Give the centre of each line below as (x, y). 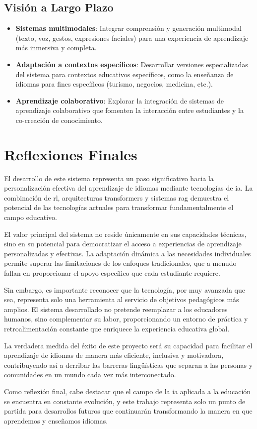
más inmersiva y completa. (56, 48)
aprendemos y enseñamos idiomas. (56, 420)
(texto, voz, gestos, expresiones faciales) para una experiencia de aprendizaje (132, 38)
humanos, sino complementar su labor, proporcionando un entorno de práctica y (126, 319)
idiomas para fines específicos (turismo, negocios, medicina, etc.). (114, 84)
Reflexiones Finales (71, 154)
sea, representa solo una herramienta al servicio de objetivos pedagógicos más (122, 299)
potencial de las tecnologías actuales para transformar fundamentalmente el (119, 207)
